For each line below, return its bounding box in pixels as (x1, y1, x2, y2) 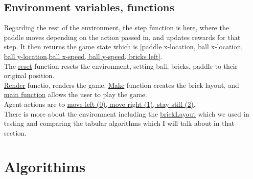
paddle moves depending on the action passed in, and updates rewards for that (4, 32, 241, 42)
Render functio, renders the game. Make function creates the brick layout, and (4, 80, 239, 90)
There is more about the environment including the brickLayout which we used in (4, 108, 250, 119)
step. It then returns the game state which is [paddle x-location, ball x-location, (4, 41, 243, 52)
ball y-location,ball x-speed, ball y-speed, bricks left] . (4, 51, 162, 61)
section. (4, 127, 26, 138)
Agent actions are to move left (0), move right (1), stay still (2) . (4, 99, 196, 109)
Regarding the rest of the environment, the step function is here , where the (4, 22, 229, 33)
